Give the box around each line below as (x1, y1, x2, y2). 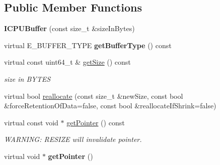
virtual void (4, 150, 40, 161)
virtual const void (4, 117, 58, 127)
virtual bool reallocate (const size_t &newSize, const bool (4, 90, 183, 101)
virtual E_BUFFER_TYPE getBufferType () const (4, 40, 172, 50)
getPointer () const (66, 117, 125, 127)
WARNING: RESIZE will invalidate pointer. (4, 134, 142, 144)
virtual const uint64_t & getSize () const (4, 57, 131, 67)
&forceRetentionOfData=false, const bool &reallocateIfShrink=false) (4, 100, 216, 111)
